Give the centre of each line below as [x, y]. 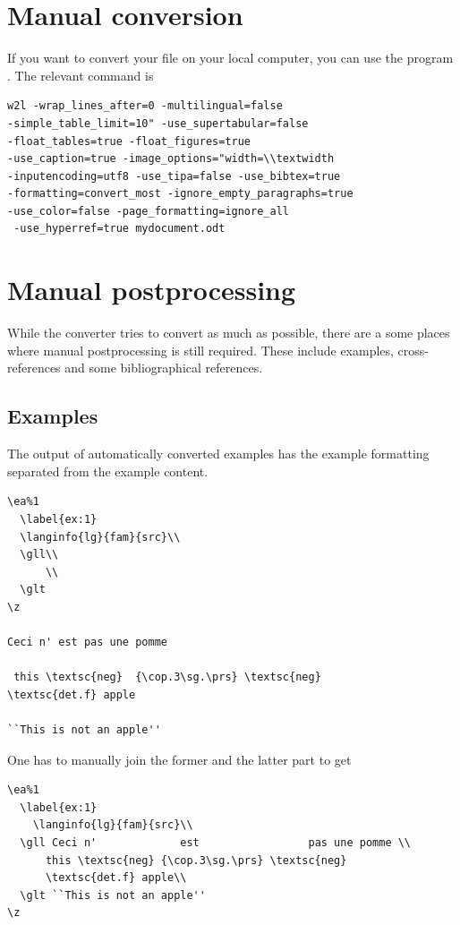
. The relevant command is [81, 75]
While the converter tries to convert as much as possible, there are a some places [229, 333]
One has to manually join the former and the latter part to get [179, 759]
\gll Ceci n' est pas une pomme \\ [216, 843]
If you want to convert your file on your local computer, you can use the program [230, 58]
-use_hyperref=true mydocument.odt [119, 229]
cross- [413, 350]
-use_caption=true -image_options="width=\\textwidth [171, 159]
